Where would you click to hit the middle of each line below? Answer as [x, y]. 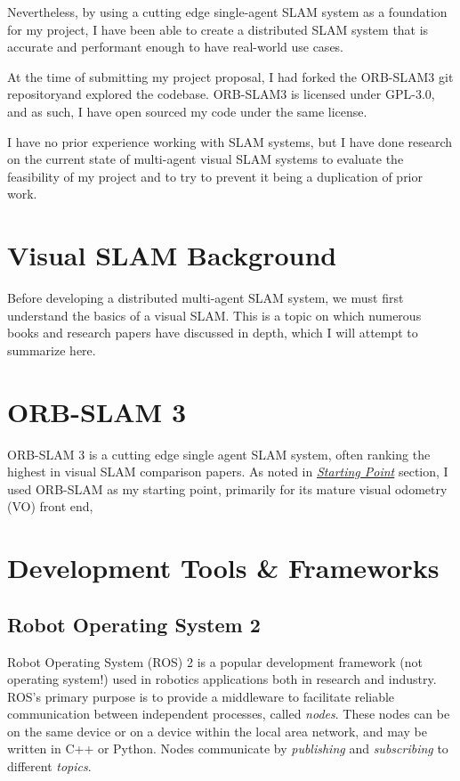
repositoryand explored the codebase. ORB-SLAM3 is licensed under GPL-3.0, [221, 94]
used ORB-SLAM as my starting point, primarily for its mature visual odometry [227, 488]
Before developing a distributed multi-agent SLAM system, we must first [206, 298]
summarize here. [52, 350]
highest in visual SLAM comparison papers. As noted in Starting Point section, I [228, 472]
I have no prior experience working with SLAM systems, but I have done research [230, 141]
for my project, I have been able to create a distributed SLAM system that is [218, 29]
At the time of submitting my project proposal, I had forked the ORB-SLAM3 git [230, 76]
